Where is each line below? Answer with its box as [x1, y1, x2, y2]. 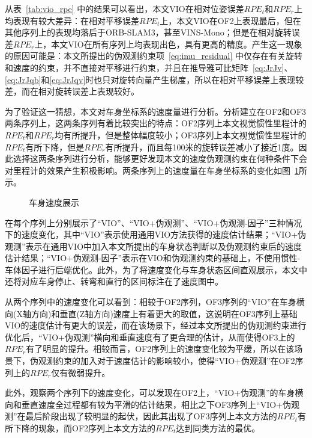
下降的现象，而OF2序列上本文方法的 [13, 422, 156, 434]
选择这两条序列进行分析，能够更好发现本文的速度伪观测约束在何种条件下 [13, 152, 299, 165]
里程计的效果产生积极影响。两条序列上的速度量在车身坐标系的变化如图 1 [13, 164, 299, 176]
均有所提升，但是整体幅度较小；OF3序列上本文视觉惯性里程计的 [55, 128, 307, 141]
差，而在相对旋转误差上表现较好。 [5, 85, 139, 97]
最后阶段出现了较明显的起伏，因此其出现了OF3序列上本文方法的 [25, 410, 277, 422]
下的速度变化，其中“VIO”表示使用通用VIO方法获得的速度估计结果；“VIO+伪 [5, 228, 307, 241]
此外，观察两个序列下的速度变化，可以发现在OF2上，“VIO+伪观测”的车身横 [5, 386, 304, 399]
